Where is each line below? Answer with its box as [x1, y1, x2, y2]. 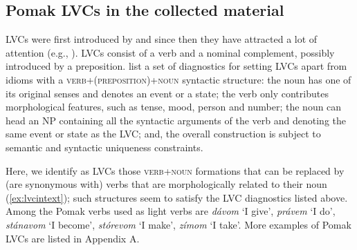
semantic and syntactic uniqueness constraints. [6, 140, 203, 154]
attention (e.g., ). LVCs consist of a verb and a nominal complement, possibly [6, 45, 335, 59]
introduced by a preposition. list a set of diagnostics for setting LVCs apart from [6, 59, 347, 73]
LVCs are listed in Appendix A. [6, 231, 140, 245]
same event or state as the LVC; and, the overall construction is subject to [6, 126, 321, 141]
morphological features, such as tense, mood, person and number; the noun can [6, 99, 342, 114]
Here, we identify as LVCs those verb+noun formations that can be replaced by [6, 163, 345, 177]
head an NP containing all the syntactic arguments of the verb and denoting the [6, 113, 347, 127]
